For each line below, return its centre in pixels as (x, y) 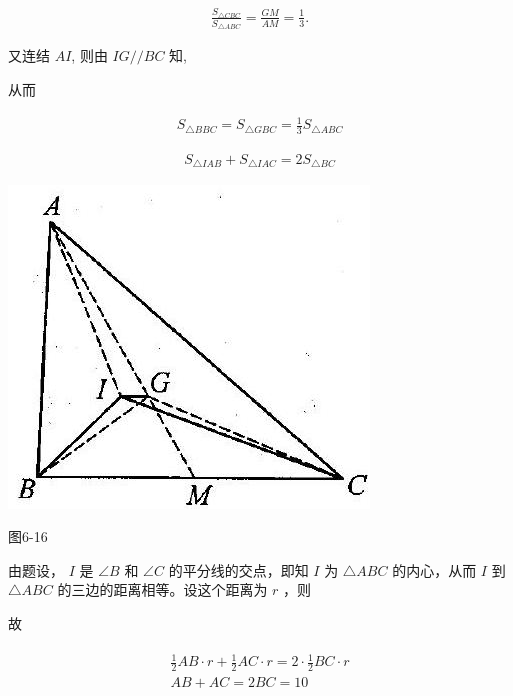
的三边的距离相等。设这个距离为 (162, 589)
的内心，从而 (434, 569)
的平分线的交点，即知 (238, 569)
